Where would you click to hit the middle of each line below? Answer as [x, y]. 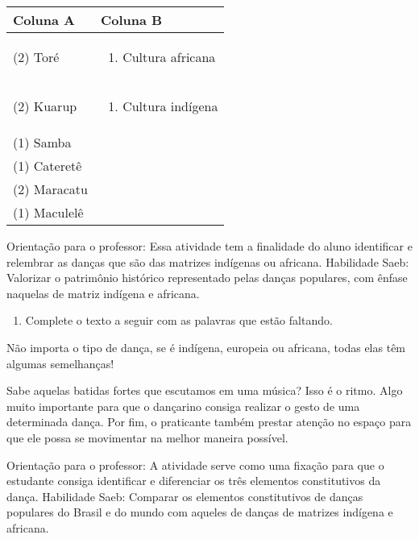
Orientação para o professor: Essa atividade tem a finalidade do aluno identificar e [209, 246]
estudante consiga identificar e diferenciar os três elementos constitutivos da [194, 481]
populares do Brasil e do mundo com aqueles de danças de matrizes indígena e [200, 512]
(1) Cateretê [48, 166]
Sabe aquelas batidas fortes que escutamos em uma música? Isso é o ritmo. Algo [205, 390]
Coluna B [131, 20]
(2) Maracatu [50, 189]
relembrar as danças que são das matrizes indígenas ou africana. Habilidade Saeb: [208, 261]
